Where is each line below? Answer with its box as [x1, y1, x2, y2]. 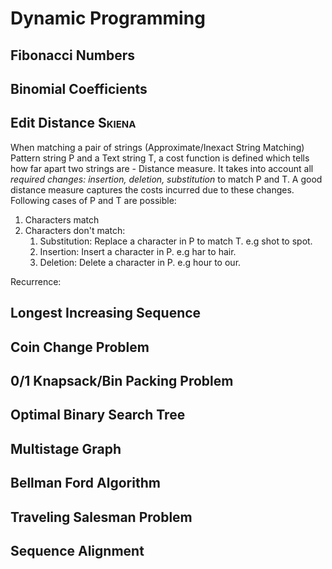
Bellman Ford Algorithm [10, 475, 161, 492]
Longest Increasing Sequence [10, 305, 202, 322]
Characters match [24, 213, 100, 226]
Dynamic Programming [10, 7, 206, 30]
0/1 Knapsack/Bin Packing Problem [10, 372, 234, 389]
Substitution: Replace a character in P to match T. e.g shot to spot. [39, 235, 313, 247]
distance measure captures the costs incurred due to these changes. [10, 183, 295, 196]
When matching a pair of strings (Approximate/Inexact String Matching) [10, 141, 305, 153]
